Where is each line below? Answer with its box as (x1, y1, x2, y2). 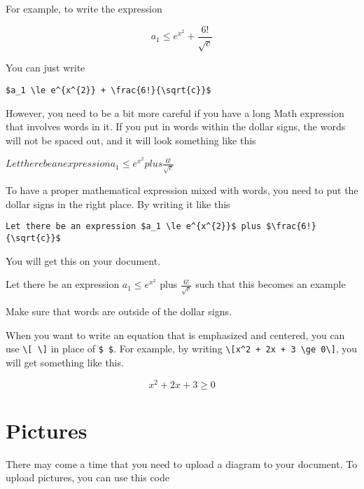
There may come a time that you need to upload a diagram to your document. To (6, 456, 358, 471)
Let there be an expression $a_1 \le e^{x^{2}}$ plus (6, 221, 262, 232)
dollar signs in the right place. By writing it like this (6, 196, 230, 211)
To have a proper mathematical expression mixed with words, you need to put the (6, 183, 358, 198)
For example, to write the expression (6, 1, 162, 15)
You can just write (6, 60, 85, 75)
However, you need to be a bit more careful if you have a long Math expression (6, 105, 344, 120)
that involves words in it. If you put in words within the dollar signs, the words (6, 119, 346, 134)
